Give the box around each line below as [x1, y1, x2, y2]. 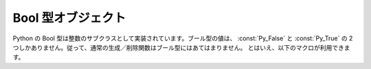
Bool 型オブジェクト [12, 10, 126, 25]
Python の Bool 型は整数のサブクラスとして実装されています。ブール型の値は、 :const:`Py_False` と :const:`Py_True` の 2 [12, 34, 353, 42]
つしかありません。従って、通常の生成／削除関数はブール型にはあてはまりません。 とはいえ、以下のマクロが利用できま [12, 43, 350, 51]
